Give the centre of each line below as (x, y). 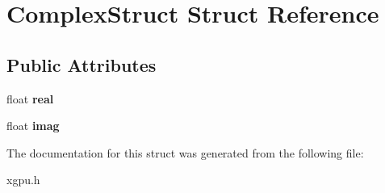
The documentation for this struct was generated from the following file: (185, 152)
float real (30, 98)
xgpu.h (23, 180)
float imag (33, 126)
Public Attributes (82, 64)
